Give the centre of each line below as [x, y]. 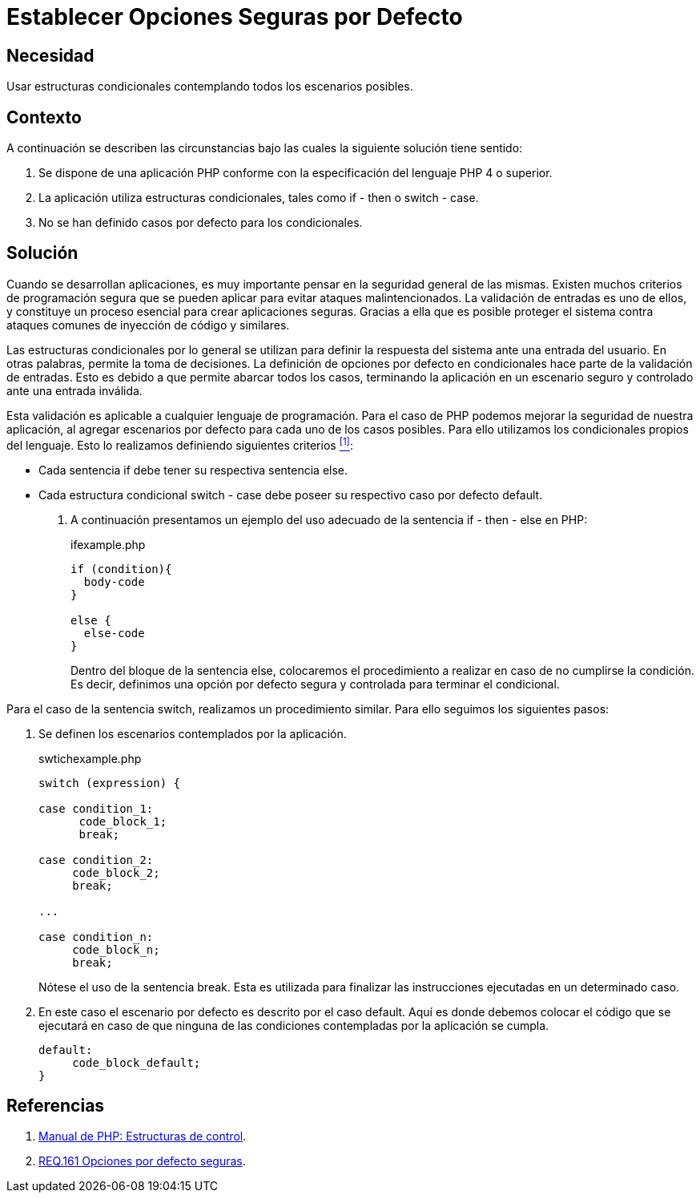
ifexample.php [108, 544]
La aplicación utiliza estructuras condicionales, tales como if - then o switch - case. [259, 198]
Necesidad [50, 55]
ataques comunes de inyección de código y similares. [148, 325]
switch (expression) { [110, 783]
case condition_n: [96, 937]
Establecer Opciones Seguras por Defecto [235, 17]
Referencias [56, 1105]
